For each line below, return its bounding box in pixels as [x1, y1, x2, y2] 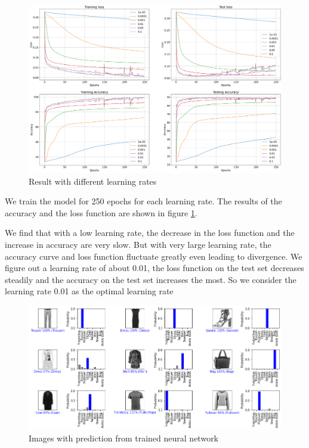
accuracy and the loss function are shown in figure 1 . [5, 206, 197, 219]
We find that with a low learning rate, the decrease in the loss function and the [5, 226, 295, 239]
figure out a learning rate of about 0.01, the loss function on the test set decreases [5, 262, 304, 274]
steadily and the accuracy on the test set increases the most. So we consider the [5, 273, 296, 285]
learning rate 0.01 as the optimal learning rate [5, 285, 174, 297]
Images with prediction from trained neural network [29, 431, 219, 444]
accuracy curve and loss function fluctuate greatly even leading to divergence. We [5, 250, 302, 262]
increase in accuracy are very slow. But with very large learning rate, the [5, 238, 271, 250]
